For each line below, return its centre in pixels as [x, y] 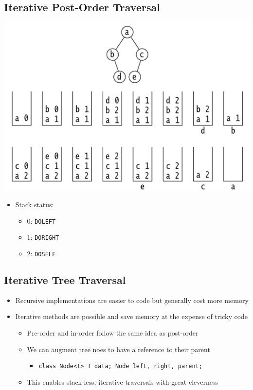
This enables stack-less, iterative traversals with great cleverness [123, 381]
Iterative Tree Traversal [65, 279]
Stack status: [35, 204]
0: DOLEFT [41, 221]
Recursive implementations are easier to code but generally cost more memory [132, 300]
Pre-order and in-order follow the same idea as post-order [113, 332]
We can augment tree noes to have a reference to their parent [118, 349]
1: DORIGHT [43, 237]
